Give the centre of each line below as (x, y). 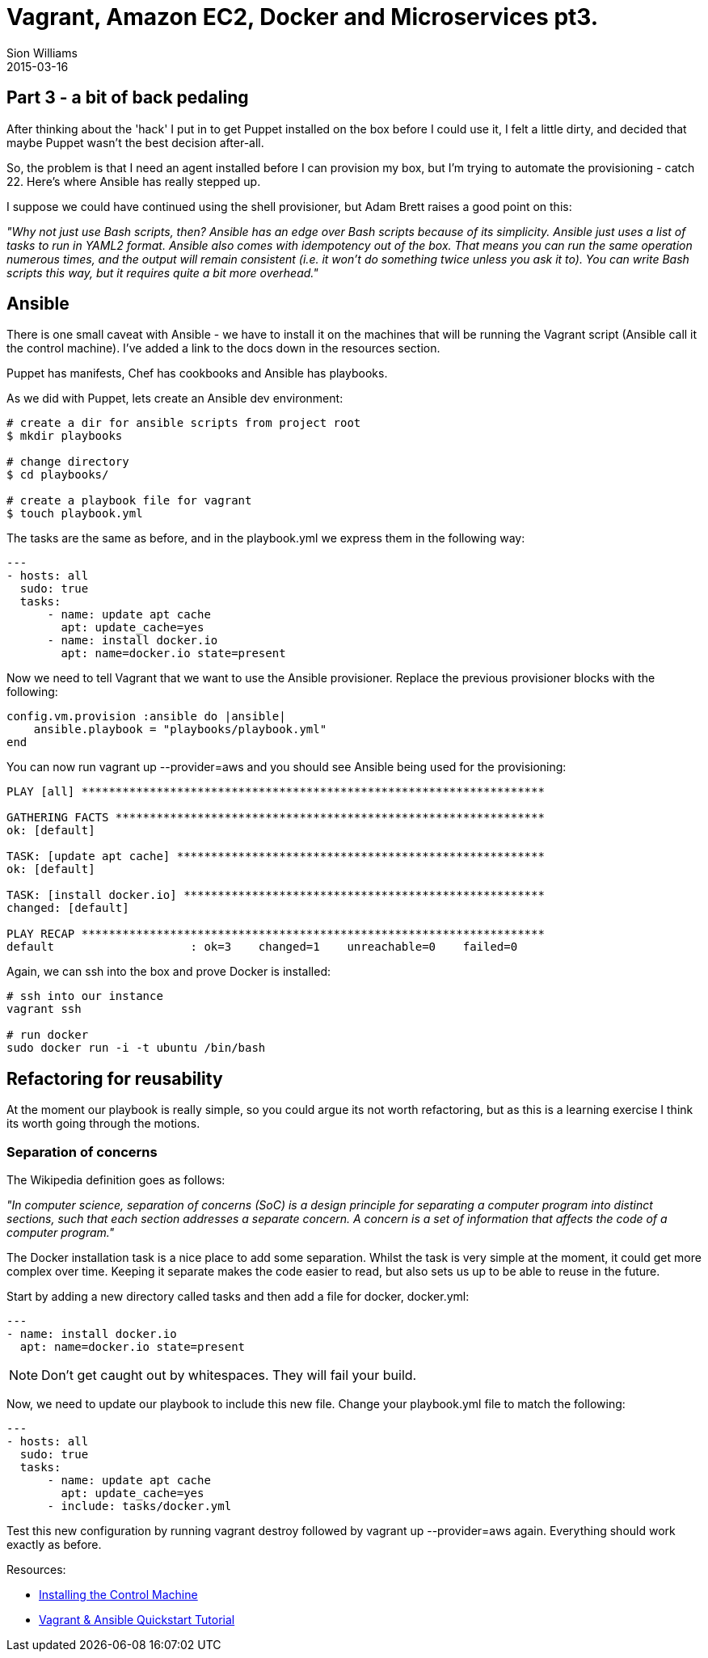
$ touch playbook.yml (75, 514)
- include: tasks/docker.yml (139, 1506)
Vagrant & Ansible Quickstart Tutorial (137, 1620)
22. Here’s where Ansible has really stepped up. (134, 181)
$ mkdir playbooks (65, 436)
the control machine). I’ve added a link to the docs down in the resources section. (223, 348)
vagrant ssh (44, 1009)
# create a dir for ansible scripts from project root (184, 423)
